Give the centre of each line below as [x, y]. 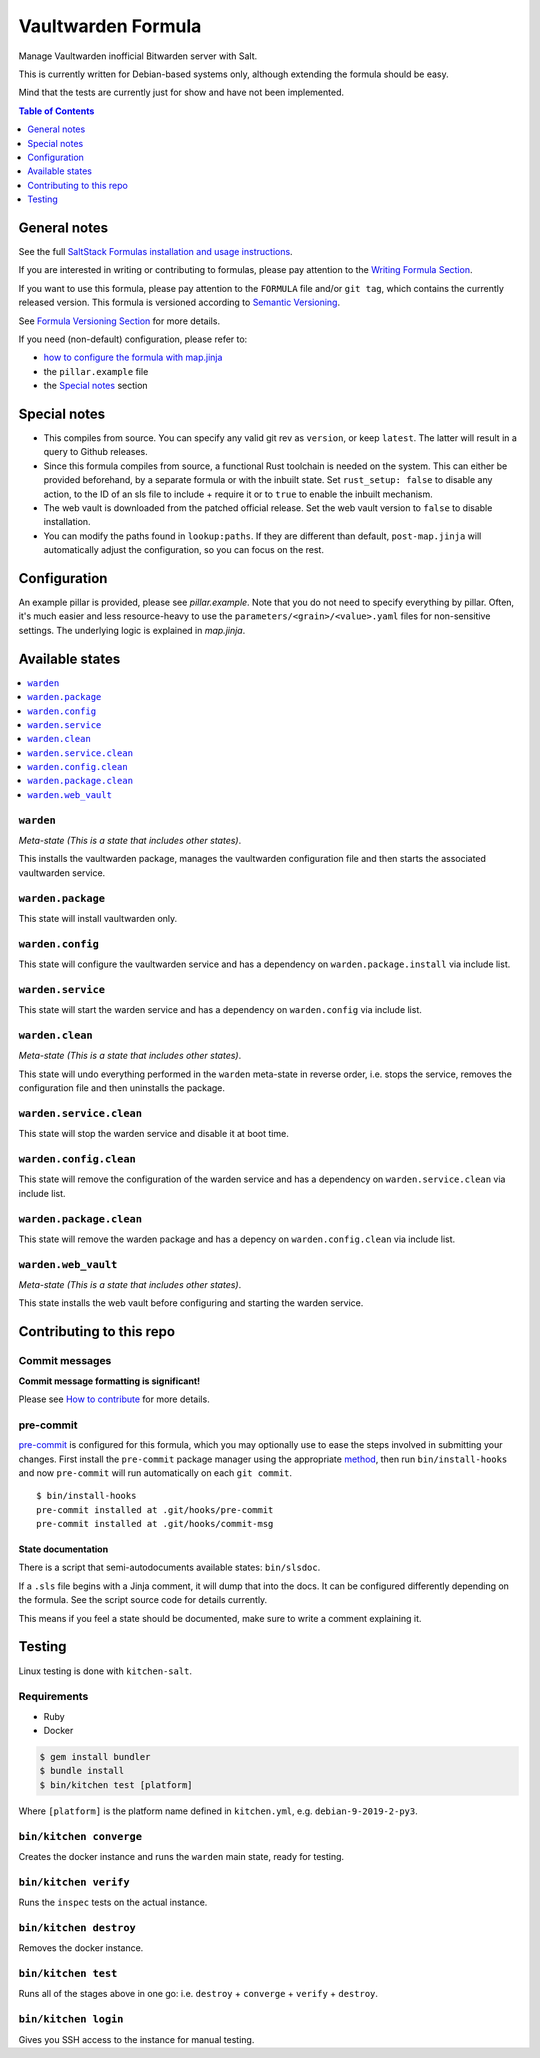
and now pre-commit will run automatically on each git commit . [155, 1472]
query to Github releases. [96, 452]
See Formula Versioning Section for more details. [119, 321]
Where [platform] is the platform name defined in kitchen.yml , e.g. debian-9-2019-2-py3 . [218, 1811]
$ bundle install [82, 1771]
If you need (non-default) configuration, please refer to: [133, 339]
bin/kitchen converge [80, 1836]
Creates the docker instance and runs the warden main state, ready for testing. [181, 1856]
